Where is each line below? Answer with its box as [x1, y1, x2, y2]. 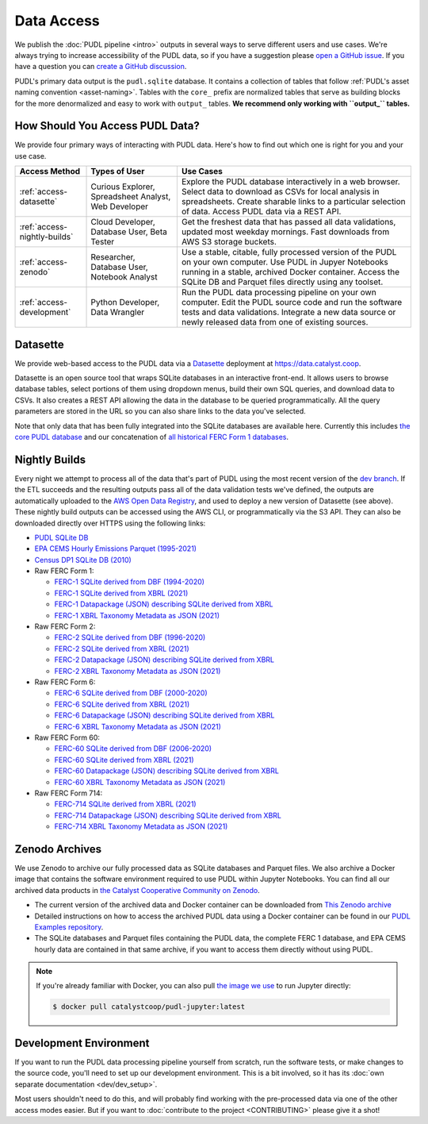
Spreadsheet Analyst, [90, 191, 171, 202]
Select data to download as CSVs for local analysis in [181, 187, 380, 198]
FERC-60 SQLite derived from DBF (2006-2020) [54, 744, 212, 753]
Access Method [19, 166, 81, 177]
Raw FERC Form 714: [34, 788, 103, 798]
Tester [90, 237, 115, 248]
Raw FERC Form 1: [34, 566, 94, 575]
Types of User [90, 166, 145, 177]
